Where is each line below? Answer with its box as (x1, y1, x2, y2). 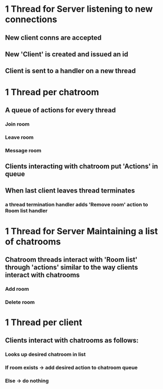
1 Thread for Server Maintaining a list (5, 225, 158, 237)
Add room (5, 285, 29, 292)
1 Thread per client (5, 317, 82, 328)
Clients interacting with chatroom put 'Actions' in (5, 162, 158, 170)
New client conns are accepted (5, 33, 102, 42)
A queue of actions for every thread (5, 106, 116, 114)
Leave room (5, 134, 34, 140)
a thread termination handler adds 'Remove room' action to (5, 201, 148, 208)
